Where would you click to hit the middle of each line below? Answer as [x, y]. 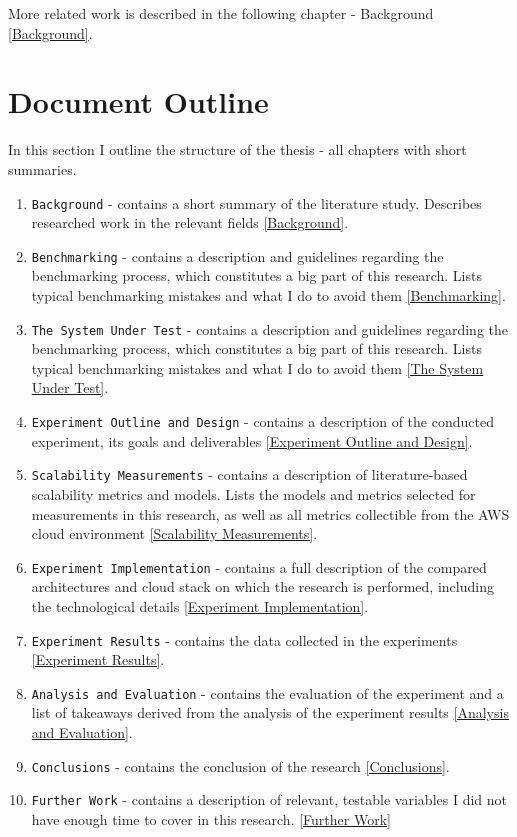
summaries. [42, 168]
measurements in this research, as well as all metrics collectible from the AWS [270, 513]
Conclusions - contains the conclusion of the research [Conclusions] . [240, 765]
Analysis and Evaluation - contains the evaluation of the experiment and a [267, 692]
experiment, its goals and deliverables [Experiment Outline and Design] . [252, 440]
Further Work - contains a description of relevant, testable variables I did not [269, 799]
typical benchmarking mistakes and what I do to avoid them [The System [257, 367]
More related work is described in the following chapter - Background [221, 13]
